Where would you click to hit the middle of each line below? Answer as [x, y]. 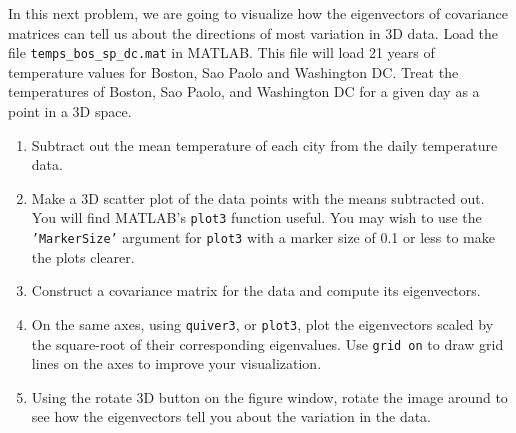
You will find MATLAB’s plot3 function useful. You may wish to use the [256, 217]
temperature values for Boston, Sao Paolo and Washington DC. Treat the [233, 71]
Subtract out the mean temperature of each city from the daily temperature [264, 144]
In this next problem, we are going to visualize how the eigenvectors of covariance [258, 13]
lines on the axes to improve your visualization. [176, 363]
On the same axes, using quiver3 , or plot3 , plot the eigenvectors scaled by [262, 323]
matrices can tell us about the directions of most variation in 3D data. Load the [253, 32]
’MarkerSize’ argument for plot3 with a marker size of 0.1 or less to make [263, 237]
